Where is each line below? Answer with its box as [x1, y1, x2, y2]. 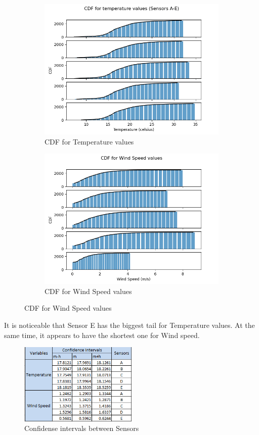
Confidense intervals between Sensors [24, 423, 139, 433]
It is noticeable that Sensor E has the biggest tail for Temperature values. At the [4, 319, 255, 330]
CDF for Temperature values [45, 136, 134, 147]
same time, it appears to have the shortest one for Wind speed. [4, 329, 200, 340]
